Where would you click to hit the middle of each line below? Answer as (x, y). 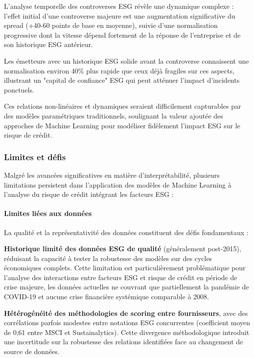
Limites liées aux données (48, 213)
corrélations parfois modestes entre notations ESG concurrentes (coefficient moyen (127, 322)
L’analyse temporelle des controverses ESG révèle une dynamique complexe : (119, 6)
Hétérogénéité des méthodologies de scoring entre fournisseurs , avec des (126, 313)
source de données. (32, 351)
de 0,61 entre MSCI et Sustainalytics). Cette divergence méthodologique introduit (127, 332)
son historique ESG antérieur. (48, 44)
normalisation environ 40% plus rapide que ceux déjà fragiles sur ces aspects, (119, 70)
